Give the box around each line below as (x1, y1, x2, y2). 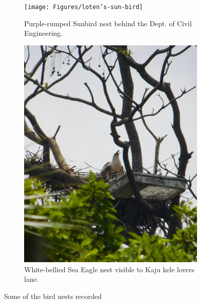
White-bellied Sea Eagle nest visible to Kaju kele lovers (24, 264, 194, 274)
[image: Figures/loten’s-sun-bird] (24, 4, 143, 11)
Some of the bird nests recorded (4, 290, 102, 301)
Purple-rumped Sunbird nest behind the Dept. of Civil (24, 18, 192, 28)
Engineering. (24, 28, 63, 38)
